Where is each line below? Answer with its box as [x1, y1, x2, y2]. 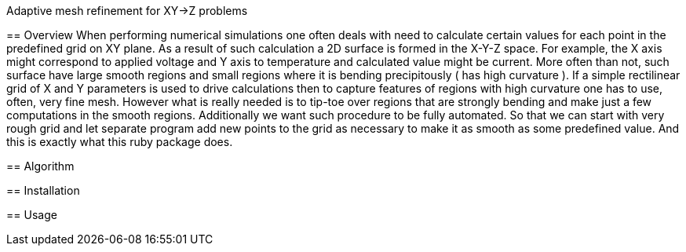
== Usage [6, 208, 57, 221]
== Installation [6, 184, 80, 197]
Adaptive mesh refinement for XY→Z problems [6, 4, 248, 17]
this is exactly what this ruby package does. [6, 135, 233, 148]
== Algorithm [6, 159, 75, 173]
